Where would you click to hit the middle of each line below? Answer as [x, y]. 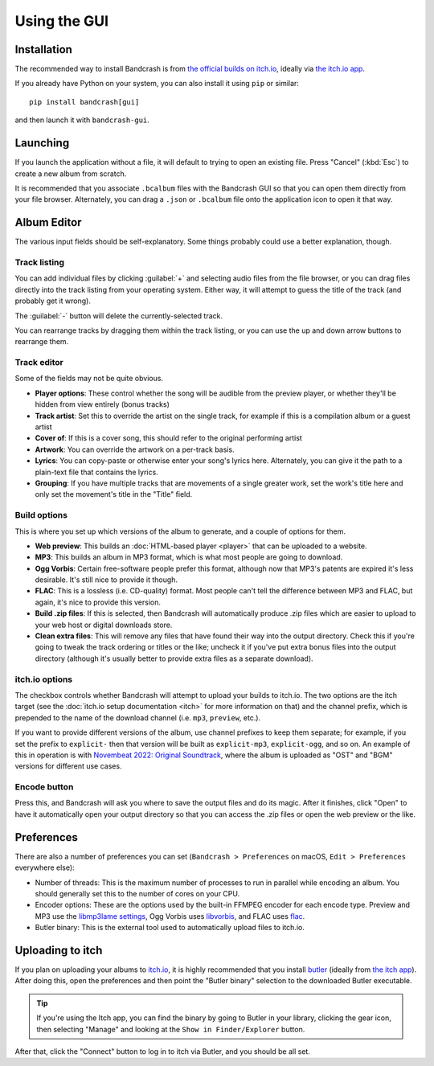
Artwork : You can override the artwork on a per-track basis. [135, 449]
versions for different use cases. [68, 766]
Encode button [44, 787]
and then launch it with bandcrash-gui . [82, 120]
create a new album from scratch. [71, 174]
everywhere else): [45, 867]
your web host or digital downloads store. [104, 625]
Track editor [39, 363]
